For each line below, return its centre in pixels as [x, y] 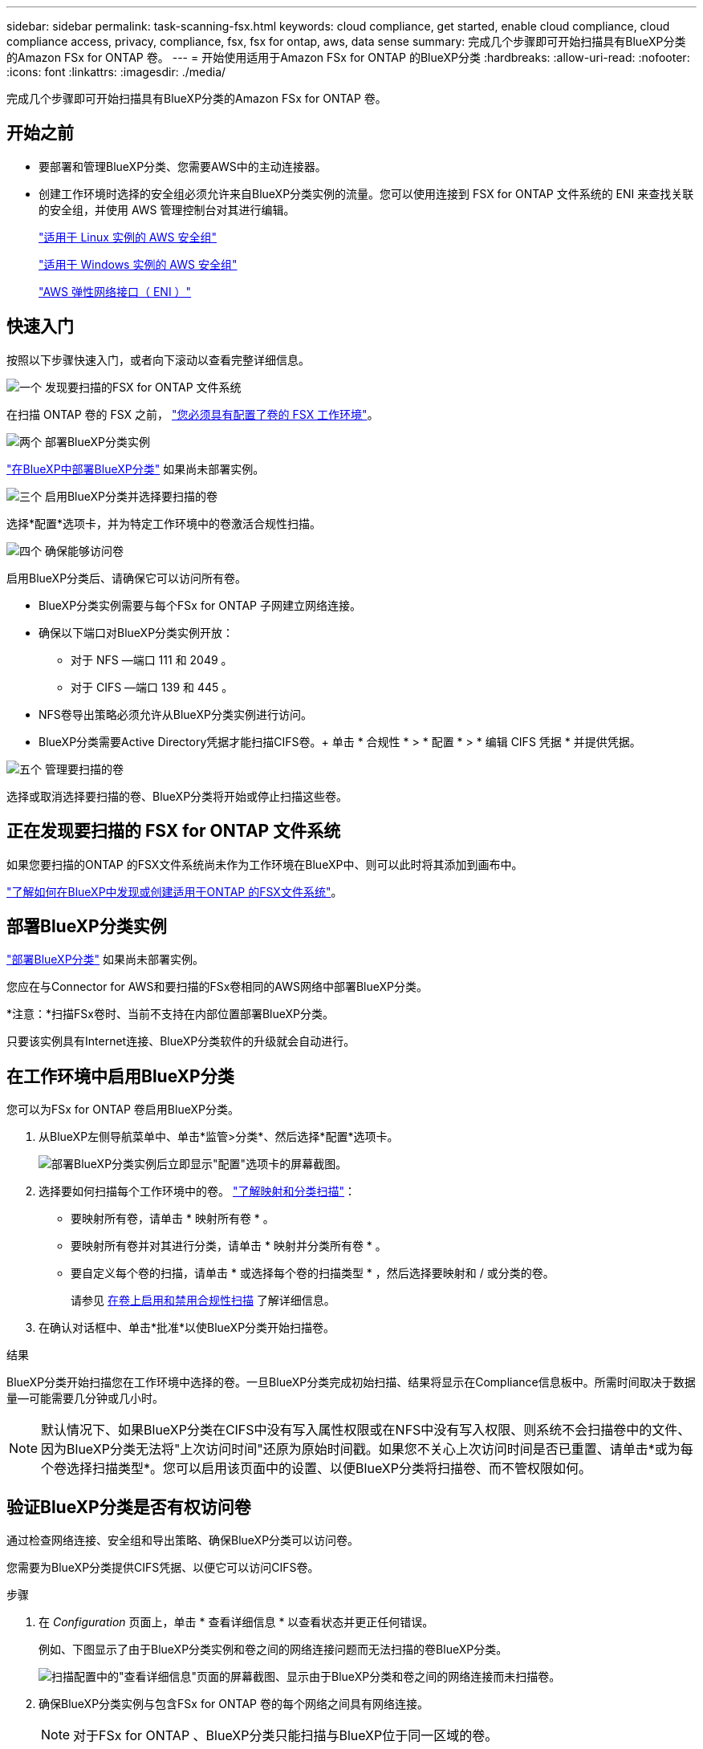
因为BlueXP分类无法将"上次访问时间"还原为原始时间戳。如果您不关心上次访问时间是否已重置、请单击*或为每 [367, 1449]
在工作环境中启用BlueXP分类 [120, 1076]
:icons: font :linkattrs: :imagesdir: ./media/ [116, 72]
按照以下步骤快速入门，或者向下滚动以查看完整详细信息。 [158, 359]
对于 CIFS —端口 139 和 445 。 [152, 687]
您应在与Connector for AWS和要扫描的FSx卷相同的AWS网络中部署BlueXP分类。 [217, 987]
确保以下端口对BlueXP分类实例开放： [136, 632]
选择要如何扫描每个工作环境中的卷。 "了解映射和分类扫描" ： [197, 1191]
